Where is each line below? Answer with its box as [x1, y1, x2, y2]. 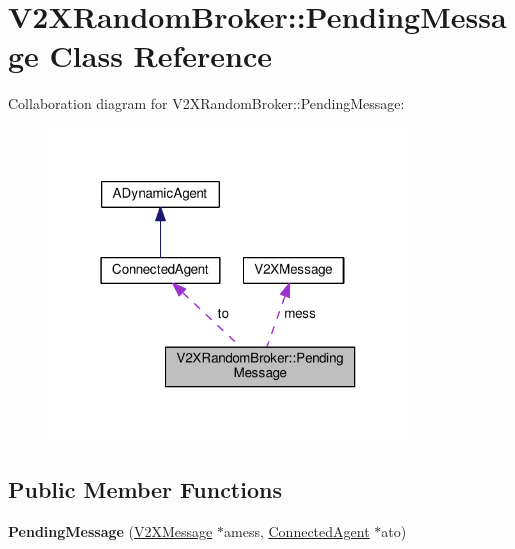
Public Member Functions [8, 474, 282, 505]
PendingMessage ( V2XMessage [8, 521, 213, 542]
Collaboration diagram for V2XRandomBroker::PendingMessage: [8, 93, 405, 114]
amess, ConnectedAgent [224, 521, 370, 542]
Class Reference [49, 35, 273, 76]
